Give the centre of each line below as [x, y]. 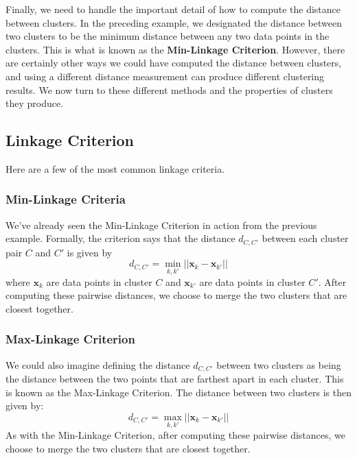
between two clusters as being [279, 364]
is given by [90, 252]
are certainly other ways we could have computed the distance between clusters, [174, 63]
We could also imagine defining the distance [98, 364]
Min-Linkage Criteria [66, 199]
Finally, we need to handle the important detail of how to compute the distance [173, 9]
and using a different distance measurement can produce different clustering [165, 76]
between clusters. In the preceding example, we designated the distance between [174, 22]
